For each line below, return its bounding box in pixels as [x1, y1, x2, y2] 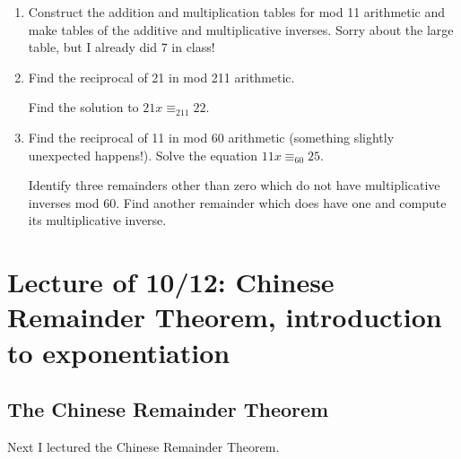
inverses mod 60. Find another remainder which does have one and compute [28, 193, 447, 212]
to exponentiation [7, 333, 230, 370]
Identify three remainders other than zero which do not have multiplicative [28, 176, 440, 195]
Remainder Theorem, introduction [7, 299, 442, 335]
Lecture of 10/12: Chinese [7, 264, 335, 300]
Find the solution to [28, 98, 139, 117]
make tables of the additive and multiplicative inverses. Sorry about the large [28, 20, 454, 39]
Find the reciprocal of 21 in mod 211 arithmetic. [28, 67, 295, 86]
